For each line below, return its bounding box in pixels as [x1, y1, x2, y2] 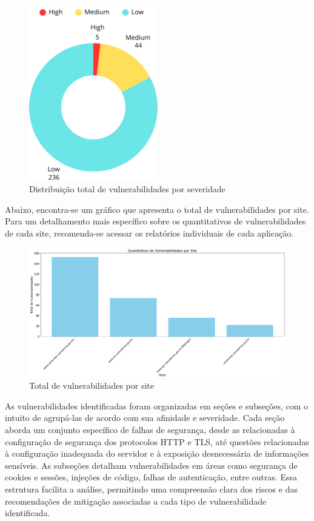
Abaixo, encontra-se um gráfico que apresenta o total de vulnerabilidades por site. [5, 203, 309, 215]
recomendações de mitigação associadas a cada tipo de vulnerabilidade [5, 494, 267, 507]
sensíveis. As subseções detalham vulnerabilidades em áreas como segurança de [5, 459, 298, 471]
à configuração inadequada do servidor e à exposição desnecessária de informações [5, 447, 309, 460]
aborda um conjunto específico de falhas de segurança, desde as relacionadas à [5, 423, 295, 436]
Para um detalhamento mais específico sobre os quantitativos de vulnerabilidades [5, 215, 306, 227]
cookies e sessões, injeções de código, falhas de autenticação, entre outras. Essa [5, 471, 298, 483]
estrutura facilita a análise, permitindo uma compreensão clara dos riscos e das [5, 483, 298, 495]
